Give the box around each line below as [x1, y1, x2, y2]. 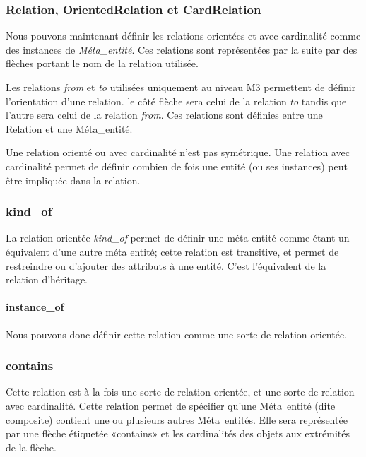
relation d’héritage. [6, 272, 88, 287]
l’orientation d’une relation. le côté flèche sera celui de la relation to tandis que [6, 93, 347, 108]
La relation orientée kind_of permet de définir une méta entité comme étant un [6, 230, 350, 245]
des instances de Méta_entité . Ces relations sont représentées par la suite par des [6, 42, 358, 57]
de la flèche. [6, 439, 57, 454]
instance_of [6, 299, 64, 314]
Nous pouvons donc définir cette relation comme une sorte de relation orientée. [6, 326, 348, 341]
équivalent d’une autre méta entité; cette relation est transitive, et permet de [6, 244, 339, 259]
